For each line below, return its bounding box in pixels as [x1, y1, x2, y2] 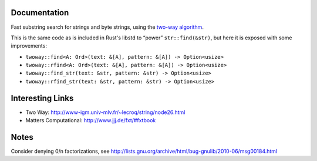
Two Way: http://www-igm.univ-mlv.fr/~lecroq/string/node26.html [25, 109, 186, 116]
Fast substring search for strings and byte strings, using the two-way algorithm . [11, 24, 204, 31]
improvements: [11, 42, 47, 49]
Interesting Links [11, 93, 74, 103]
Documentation [11, 8, 69, 18]
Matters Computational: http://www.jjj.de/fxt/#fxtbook [25, 117, 156, 124]
